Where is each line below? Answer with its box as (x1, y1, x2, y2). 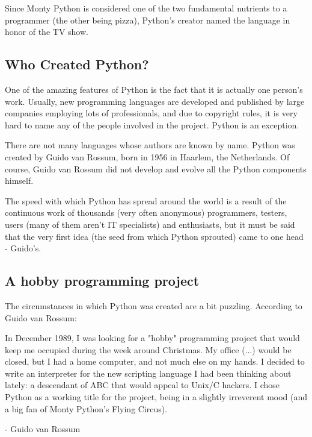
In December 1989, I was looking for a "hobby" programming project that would (5, 332, 300, 344)
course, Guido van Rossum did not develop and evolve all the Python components (5, 162, 307, 175)
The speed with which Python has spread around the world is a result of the (5, 194, 287, 207)
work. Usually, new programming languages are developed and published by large (5, 95, 305, 107)
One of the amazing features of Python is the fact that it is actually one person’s (5, 83, 303, 95)
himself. (5, 174, 34, 187)
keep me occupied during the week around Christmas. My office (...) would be (5, 343, 292, 356)
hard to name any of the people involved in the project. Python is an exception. (5, 118, 299, 131)
